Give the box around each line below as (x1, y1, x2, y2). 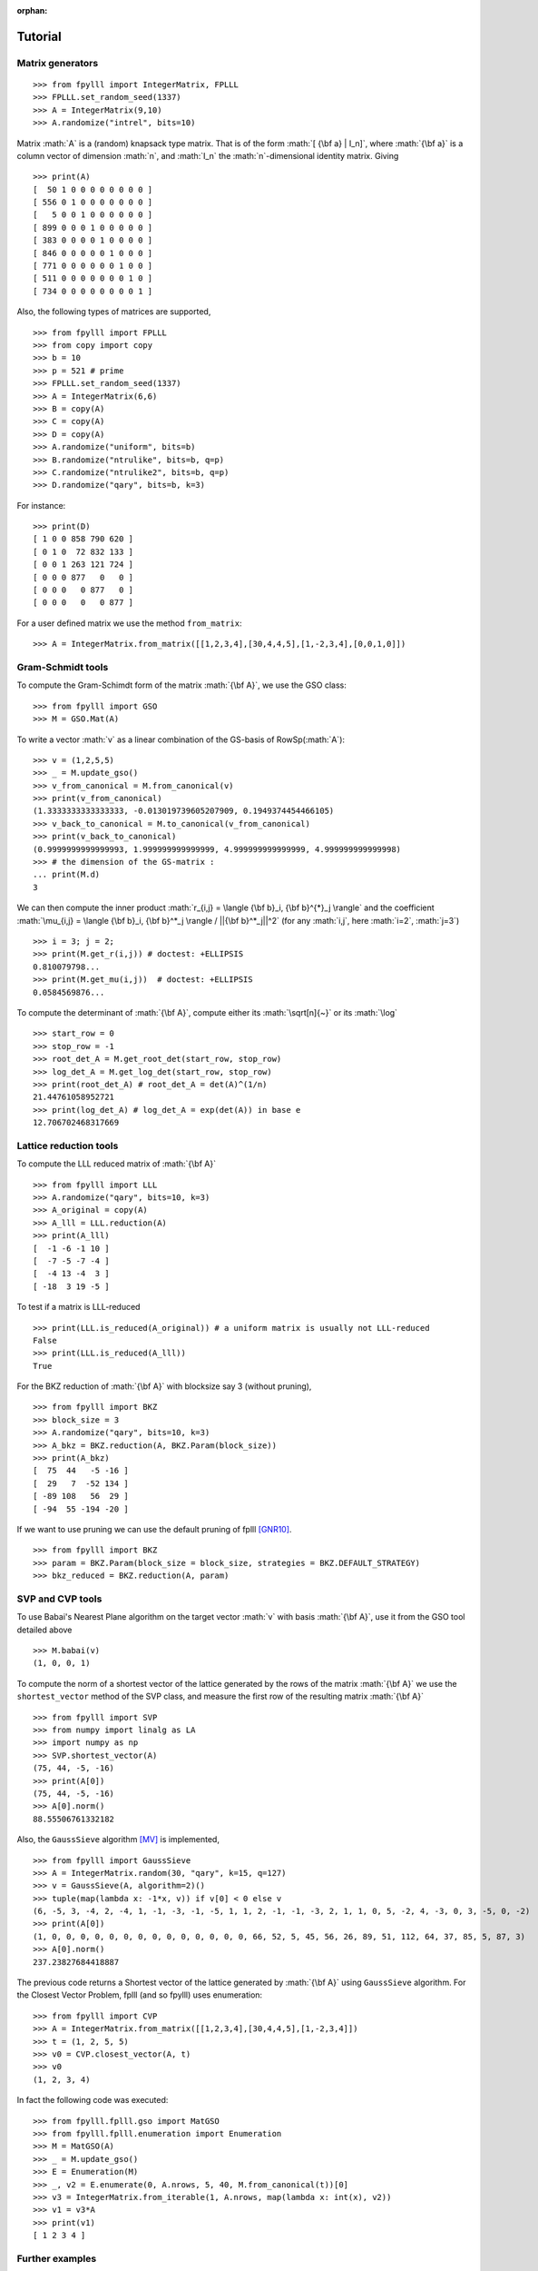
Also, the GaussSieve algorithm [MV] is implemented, (16, 1834, 220, 1845)
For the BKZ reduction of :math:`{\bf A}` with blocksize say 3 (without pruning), (16, 1381, 312, 1392)
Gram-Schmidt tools (16, 660, 109, 673)
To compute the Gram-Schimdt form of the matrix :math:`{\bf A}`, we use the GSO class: (16, 679, 347, 690)
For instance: (16, 500, 66, 511)
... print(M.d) (33, 869, 101, 880)
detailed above (16, 1624, 73, 1635)
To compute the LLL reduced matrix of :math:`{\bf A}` (16, 1158, 217, 1169)
